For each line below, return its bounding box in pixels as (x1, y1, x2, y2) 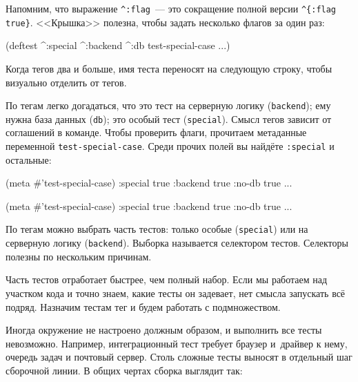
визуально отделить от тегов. (6, 75, 127, 89)
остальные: (6, 152, 52, 166)
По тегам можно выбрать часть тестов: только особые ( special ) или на (6, 222, 308, 236)
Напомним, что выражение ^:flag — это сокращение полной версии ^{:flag (6, 1, 337, 15)
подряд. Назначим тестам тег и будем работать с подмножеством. (6, 299, 281, 314)
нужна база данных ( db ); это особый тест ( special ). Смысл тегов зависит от (6, 111, 332, 126)
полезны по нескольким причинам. (6, 249, 152, 263)
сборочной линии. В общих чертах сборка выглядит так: (6, 363, 243, 377)
